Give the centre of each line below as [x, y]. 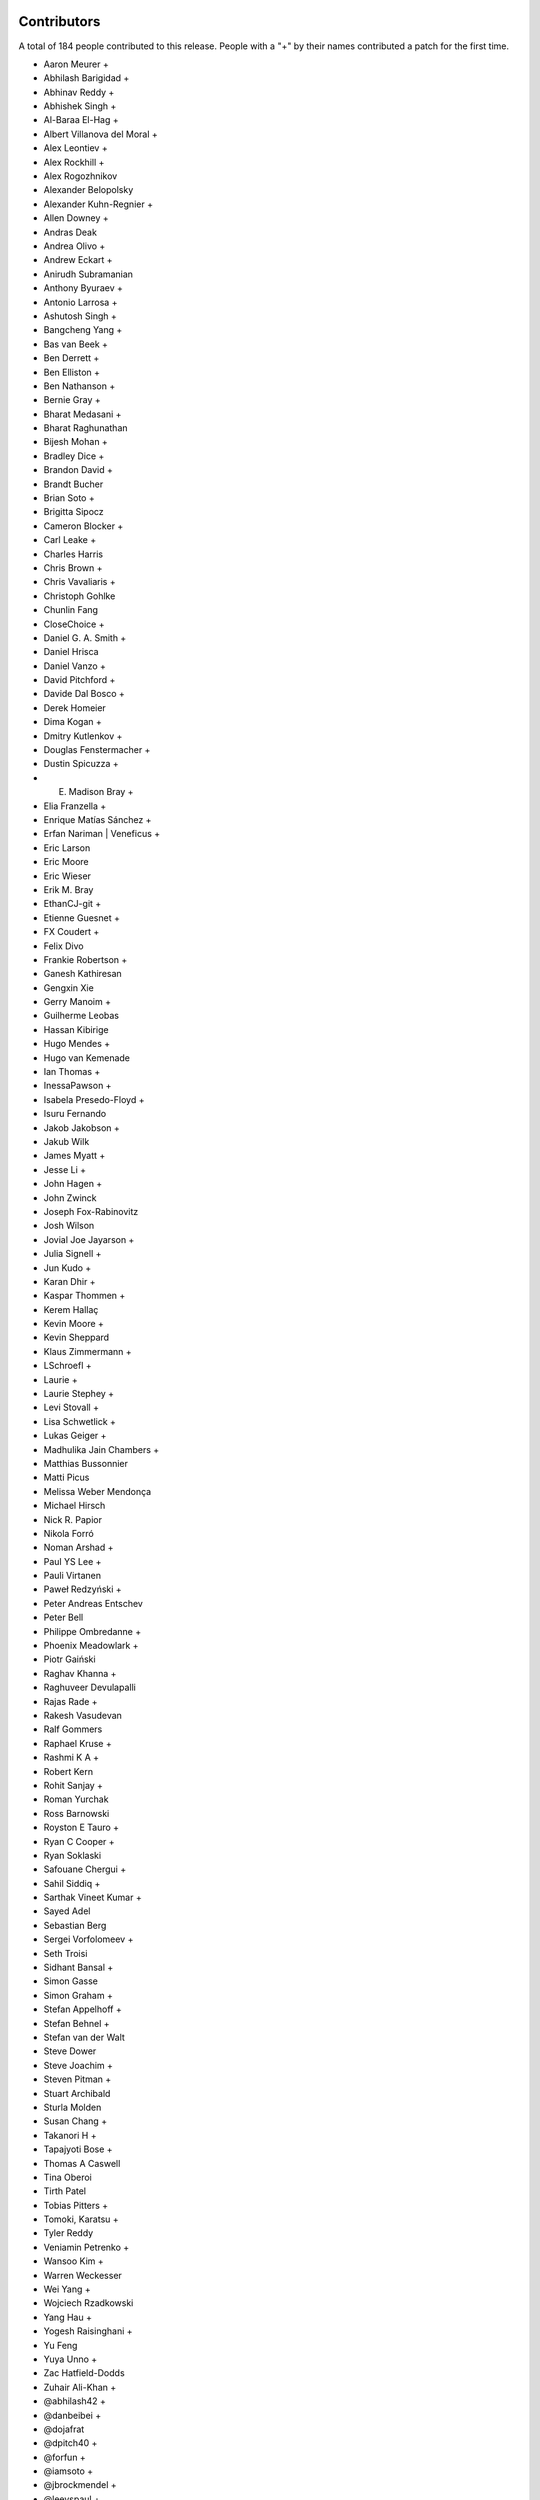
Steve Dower [70, 2051]
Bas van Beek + [76, 344]
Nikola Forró [68, 1533]
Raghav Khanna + [80, 1673]
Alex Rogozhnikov [80, 176]
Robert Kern [68, 1771]
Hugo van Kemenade [86, 1057]
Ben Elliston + [71, 372]
